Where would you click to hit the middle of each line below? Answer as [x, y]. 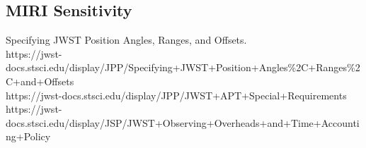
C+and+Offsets [40, 81]
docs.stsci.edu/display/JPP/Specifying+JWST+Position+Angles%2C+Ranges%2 [183, 67]
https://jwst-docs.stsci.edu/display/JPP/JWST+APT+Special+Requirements [176, 95]
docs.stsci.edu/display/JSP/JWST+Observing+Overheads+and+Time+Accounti [183, 122]
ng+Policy [28, 136]
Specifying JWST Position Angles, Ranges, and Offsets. [126, 40]
